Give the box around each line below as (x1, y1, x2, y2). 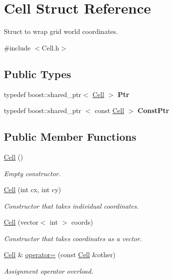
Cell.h (42, 42, 59, 52)
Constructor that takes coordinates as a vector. (4, 233, 142, 243)
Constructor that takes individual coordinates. (4, 200, 139, 211)
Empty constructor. (4, 168, 61, 178)
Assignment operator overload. (4, 266, 93, 276)
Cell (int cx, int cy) (4, 184, 61, 195)
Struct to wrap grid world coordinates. (4, 26, 118, 36)
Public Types (4, 66, 72, 81)
